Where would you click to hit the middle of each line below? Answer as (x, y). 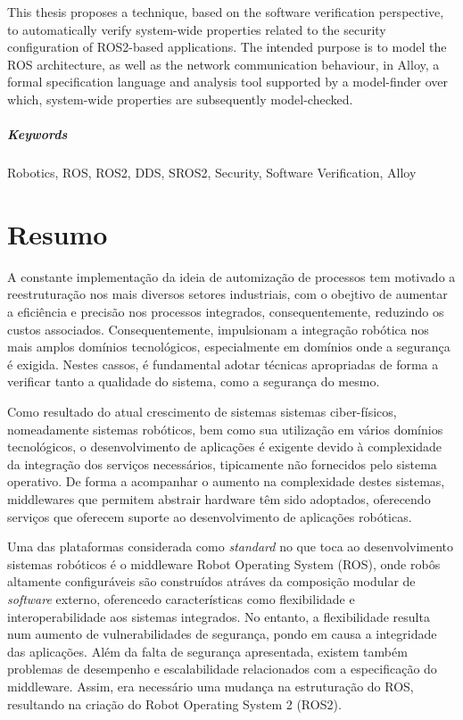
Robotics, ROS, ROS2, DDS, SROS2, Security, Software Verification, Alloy (212, 173)
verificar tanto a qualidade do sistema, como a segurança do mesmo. (194, 381)
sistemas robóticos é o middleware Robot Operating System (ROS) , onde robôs (224, 563)
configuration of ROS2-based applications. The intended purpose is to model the (227, 47)
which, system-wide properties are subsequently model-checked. (180, 99)
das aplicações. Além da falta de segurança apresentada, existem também (207, 651)
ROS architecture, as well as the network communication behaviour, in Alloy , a (223, 64)
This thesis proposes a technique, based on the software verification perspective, (226, 12)
